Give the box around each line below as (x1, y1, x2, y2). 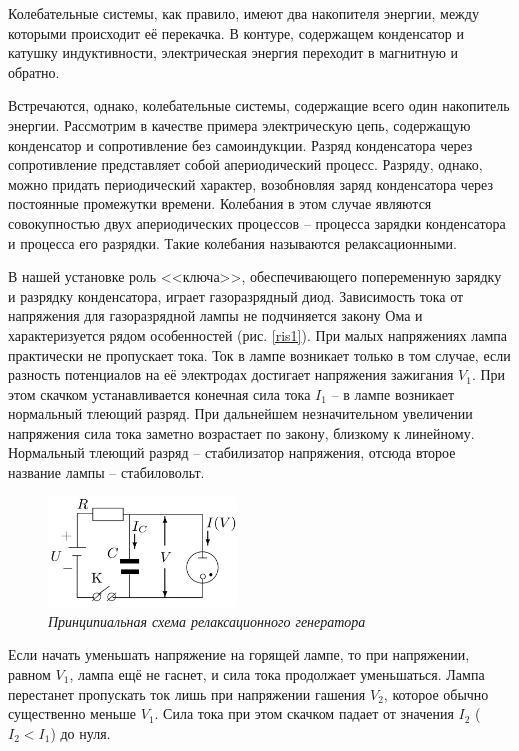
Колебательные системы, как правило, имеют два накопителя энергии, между (8, 3, 479, 23)
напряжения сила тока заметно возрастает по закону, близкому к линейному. (8, 422, 475, 443)
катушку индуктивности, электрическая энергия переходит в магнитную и (8, 42, 459, 63)
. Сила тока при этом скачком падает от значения (154, 703, 454, 724)
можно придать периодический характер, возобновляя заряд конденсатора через (8, 173, 494, 194)
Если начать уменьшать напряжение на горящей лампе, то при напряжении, (8, 644, 470, 665)
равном (8, 663, 51, 684)
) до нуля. (50, 722, 111, 743)
